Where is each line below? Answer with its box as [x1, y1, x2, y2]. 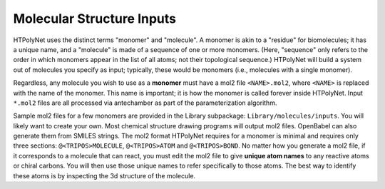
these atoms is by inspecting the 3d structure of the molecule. [13, 171, 196, 180]
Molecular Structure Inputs [13, 11, 177, 26]
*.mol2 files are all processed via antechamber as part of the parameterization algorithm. [13, 98, 277, 107]
